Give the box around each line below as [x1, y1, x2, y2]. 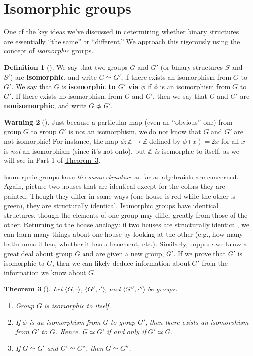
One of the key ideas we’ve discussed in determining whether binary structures [4, 26, 239, 37]
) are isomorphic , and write [10, 71, 97, 82]
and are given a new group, [82, 248, 164, 258]
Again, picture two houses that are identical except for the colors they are [4, 181, 225, 191]
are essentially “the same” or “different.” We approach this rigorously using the [4, 36, 240, 46]
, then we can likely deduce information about [52, 258, 190, 268]
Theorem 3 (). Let [4, 284, 63, 294]
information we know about [4, 267, 86, 277]
